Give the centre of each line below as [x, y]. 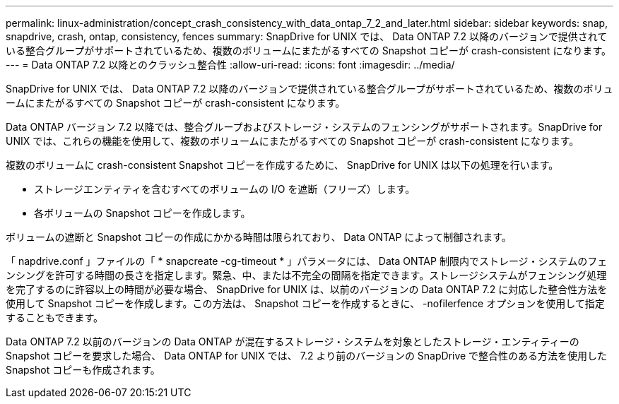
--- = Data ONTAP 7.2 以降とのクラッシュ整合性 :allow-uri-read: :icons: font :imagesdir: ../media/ [230, 65]
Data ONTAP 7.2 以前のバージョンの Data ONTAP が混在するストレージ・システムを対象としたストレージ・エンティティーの [293, 341]
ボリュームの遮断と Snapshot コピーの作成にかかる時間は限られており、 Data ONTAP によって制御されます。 [259, 237]
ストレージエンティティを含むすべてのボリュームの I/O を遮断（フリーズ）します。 [225, 189]
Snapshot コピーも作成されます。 [83, 370]
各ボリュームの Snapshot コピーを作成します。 [142, 213]
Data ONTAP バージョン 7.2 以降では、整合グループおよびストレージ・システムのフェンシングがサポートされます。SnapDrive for [304, 127]
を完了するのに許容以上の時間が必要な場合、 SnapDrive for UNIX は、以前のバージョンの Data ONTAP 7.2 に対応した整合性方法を [307, 289]
